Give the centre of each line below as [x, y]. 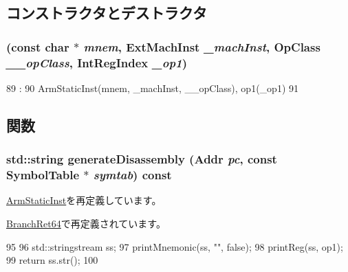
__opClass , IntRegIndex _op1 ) [97, 62]
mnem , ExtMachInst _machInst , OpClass [202, 46]
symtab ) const [132, 175]
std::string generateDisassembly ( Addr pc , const [142, 159]
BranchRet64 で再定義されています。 [86, 224]
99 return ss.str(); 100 [52, 260]
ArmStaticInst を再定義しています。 [84, 200]
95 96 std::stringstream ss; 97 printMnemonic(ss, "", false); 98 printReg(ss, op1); [175, 246]
